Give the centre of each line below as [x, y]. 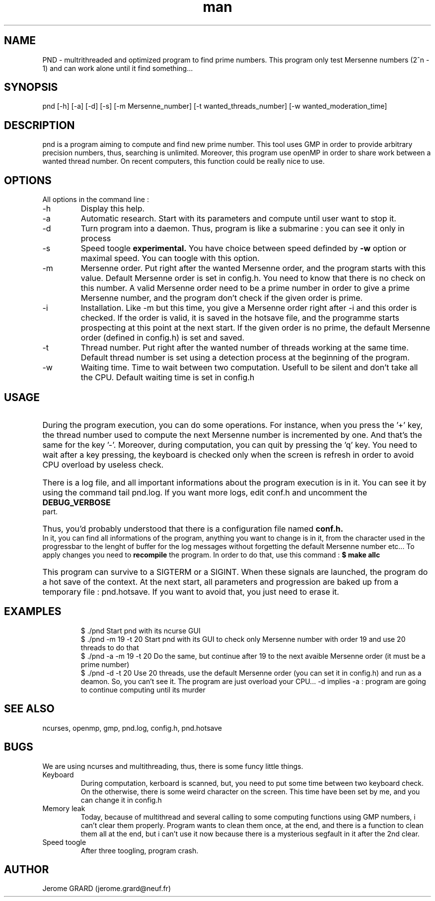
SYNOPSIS [31, 87]
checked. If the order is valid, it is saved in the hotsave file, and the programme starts [240, 318]
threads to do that [110, 647]
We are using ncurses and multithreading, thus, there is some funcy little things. [173, 766]
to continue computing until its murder [143, 690]
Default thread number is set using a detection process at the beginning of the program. [245, 358]
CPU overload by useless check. [103, 464]
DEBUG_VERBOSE [76, 502]
